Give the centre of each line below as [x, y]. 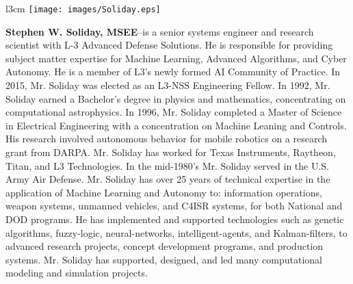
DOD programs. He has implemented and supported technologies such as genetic [175, 219]
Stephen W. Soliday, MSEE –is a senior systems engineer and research [160, 31]
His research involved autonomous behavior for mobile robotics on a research [167, 139]
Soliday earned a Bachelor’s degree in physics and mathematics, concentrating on [176, 98]
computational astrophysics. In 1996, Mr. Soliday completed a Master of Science [174, 112]
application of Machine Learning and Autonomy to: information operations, [164, 192]
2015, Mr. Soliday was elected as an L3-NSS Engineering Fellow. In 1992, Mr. [168, 85]
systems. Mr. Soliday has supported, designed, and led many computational [164, 259]
